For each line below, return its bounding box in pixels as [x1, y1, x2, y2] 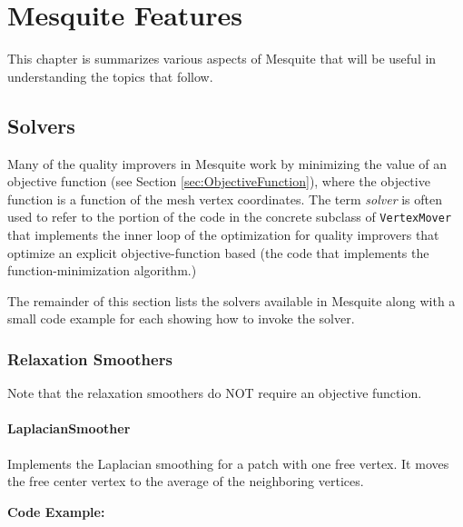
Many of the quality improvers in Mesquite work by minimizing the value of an [7, 154, 448, 173]
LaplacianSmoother [7, 419, 131, 438]
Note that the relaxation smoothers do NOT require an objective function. [7, 383, 422, 403]
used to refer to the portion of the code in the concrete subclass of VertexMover [7, 207, 452, 226]
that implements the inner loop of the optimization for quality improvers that [7, 224, 439, 244]
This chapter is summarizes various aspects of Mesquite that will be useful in [7, 49, 437, 68]
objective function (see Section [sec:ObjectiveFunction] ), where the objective [7, 172, 430, 191]
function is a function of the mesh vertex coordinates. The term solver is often [7, 189, 443, 208]
